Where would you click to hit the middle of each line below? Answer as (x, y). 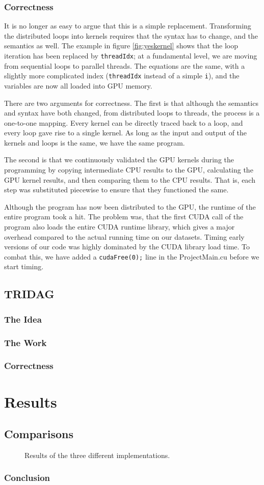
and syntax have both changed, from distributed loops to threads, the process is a (132, 113)
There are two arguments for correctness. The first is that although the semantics (131, 103)
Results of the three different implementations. (97, 455)
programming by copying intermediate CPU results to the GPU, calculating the (129, 170)
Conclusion (27, 478)
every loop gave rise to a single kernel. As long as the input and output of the (126, 133)
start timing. (24, 266)
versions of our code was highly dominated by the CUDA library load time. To (127, 247)
